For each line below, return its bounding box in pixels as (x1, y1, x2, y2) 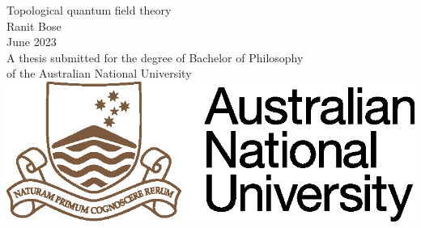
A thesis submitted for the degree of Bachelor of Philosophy (6, 49, 304, 65)
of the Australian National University (6, 65, 192, 82)
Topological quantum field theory (6, 2, 172, 18)
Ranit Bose (6, 17, 62, 34)
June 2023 (6, 33, 57, 50)
